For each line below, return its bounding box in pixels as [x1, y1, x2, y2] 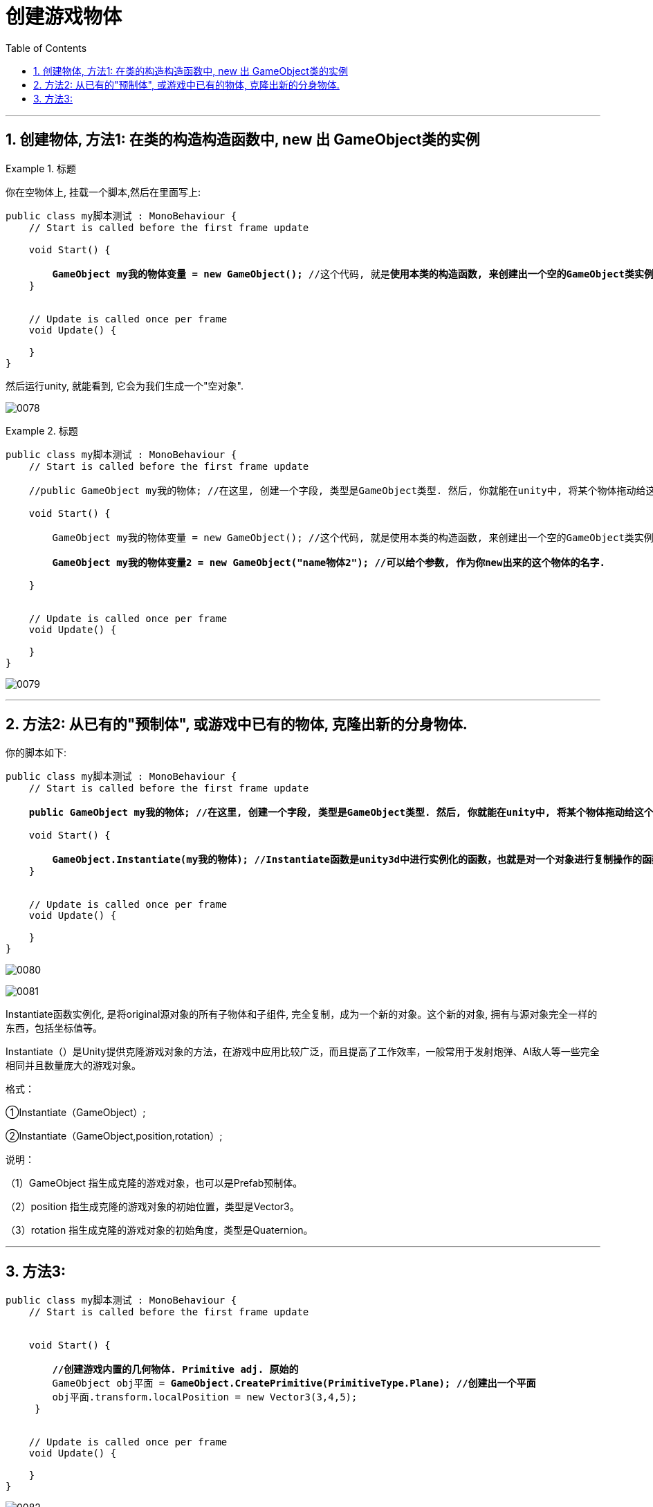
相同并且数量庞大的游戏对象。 [6, 1059, 141, 1072]
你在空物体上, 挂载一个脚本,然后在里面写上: [6, 185, 201, 198]
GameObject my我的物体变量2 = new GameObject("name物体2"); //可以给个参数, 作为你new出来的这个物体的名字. [52, 556, 605, 568]
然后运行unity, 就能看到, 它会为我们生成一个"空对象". [6, 379, 243, 392]
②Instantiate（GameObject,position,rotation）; [6, 1130, 223, 1142]
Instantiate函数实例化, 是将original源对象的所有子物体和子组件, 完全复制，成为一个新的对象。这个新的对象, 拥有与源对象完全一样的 [6, 1008, 598, 1021]
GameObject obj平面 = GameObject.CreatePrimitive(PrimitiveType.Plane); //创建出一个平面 [52, 1378, 536, 1389]
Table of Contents [6, 42, 87, 54]
